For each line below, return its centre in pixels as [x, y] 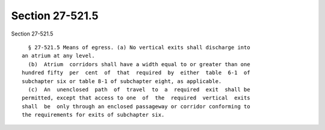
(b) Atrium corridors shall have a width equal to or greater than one [139, 64]
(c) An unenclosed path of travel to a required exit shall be [139, 89]
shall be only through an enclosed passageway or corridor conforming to [136, 106]
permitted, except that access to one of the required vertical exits [136, 98]
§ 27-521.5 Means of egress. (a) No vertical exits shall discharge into [139, 47]
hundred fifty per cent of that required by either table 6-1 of [136, 73]
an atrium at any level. [58, 56]
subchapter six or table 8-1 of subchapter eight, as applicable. [122, 81]
